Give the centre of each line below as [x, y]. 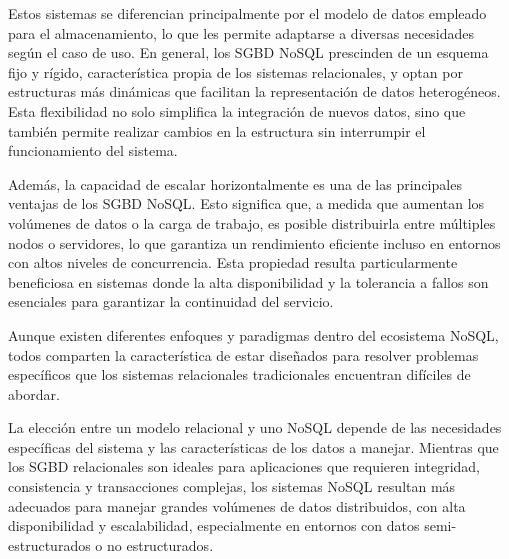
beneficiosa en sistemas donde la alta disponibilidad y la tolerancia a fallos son [248, 281]
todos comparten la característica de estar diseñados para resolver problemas [243, 354]
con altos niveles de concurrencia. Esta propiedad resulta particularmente [233, 262]
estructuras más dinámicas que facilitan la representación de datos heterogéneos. [254, 91]
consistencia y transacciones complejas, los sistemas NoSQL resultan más [232, 486]
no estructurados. [160, 544]
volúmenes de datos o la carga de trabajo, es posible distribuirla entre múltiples [252, 222]
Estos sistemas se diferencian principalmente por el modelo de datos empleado [247, 13]
